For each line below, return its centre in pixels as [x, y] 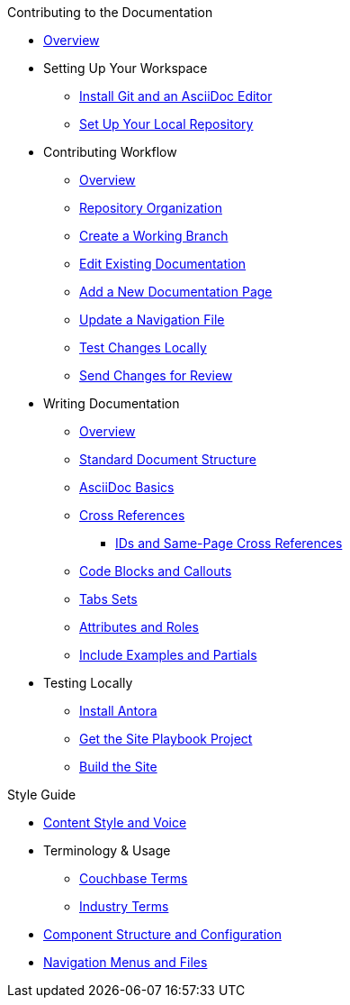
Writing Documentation [112, 403]
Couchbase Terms [134, 878]
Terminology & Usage [107, 850]
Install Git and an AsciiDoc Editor [176, 96]
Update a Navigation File [152, 320]
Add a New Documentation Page [176, 292]
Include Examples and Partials [168, 655]
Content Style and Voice [115, 822]
